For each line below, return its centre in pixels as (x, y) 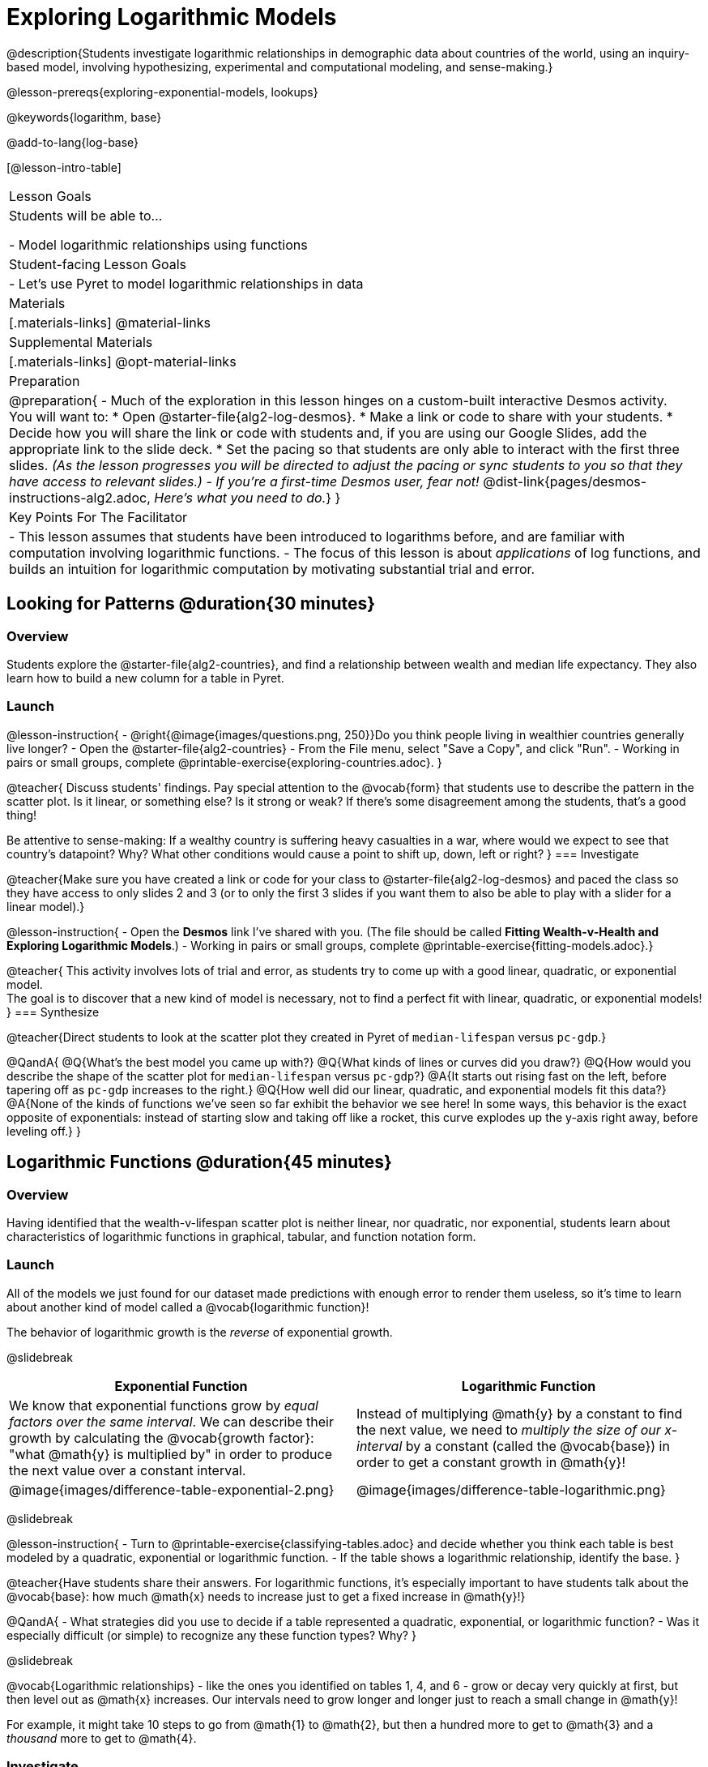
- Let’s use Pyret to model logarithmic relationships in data (186, 283)
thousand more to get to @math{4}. (102, 1738)
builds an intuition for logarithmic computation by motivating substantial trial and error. (272, 569)
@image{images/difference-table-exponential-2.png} (172, 1489)
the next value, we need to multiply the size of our (509, 1429)
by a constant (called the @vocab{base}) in (537, 1446)
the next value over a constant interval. (128, 1470)
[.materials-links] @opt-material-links (123, 361)
